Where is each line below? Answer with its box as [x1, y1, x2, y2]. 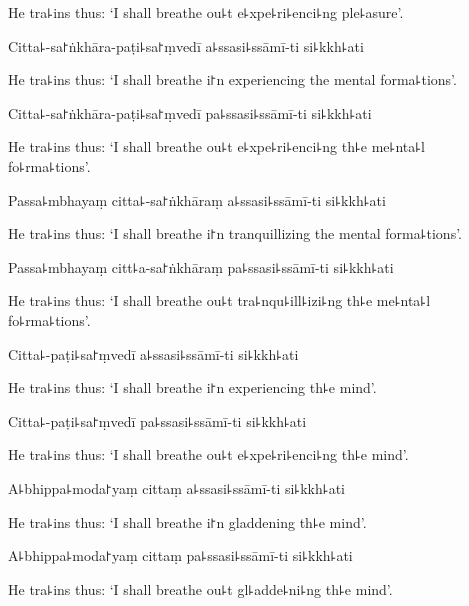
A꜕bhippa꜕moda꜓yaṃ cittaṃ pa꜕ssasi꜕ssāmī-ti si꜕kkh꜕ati [8, 545, 353, 566]
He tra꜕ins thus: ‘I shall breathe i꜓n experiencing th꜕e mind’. [8, 377, 377, 398]
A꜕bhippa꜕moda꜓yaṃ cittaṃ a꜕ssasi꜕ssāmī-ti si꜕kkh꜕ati [8, 477, 345, 498]
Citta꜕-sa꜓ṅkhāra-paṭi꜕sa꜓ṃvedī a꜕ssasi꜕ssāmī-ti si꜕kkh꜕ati [8, 35, 364, 56]
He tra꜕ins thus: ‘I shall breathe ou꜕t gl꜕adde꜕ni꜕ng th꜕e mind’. [8, 578, 393, 599]
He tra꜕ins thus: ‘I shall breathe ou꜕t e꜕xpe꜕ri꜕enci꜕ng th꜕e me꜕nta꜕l [8, 136, 426, 157]
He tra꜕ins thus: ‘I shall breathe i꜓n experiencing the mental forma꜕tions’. [8, 69, 457, 90]
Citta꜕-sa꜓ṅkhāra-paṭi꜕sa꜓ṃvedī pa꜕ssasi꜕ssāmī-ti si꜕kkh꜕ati [8, 102, 372, 123]
